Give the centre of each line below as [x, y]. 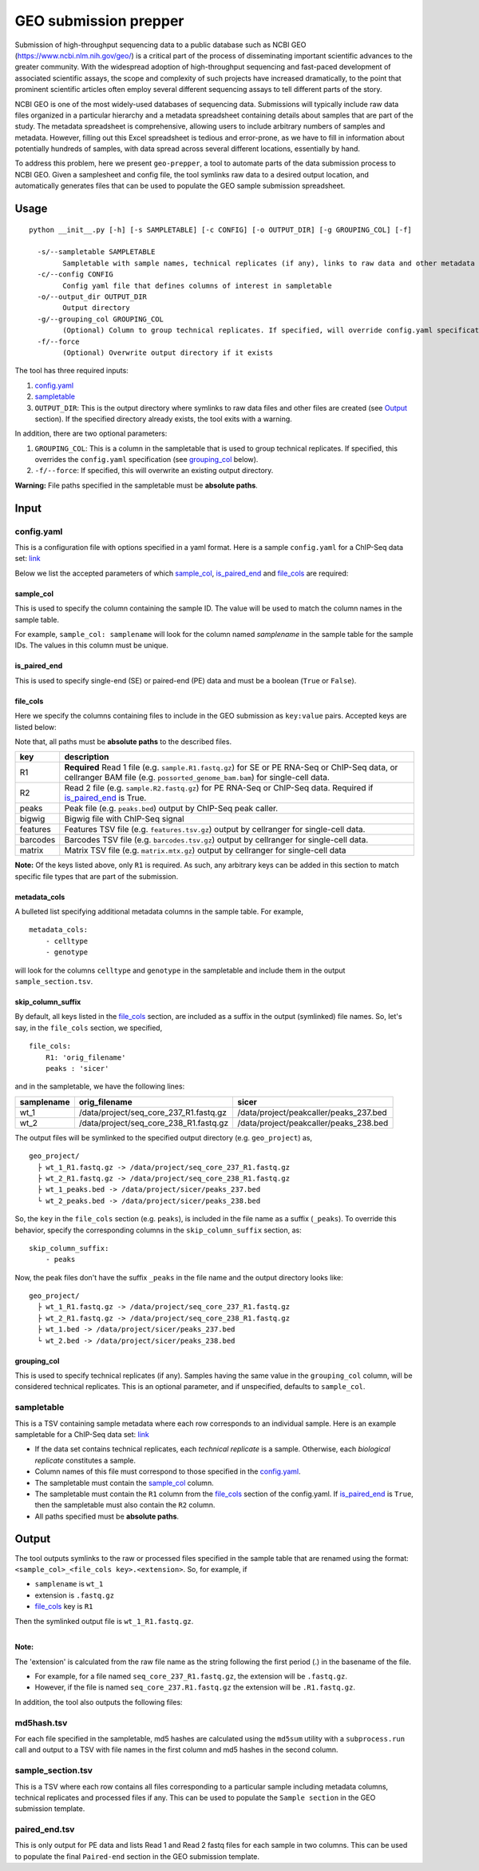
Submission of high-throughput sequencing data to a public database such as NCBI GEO [160, 45]
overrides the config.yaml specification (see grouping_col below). [146, 460]
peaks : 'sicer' [77, 1068]
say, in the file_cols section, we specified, [89, 1028]
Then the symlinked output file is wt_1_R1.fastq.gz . [104, 1621]
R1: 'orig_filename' [85, 1057]
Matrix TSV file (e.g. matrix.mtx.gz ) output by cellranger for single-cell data [205, 850]
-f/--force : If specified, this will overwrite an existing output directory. [154, 471]
